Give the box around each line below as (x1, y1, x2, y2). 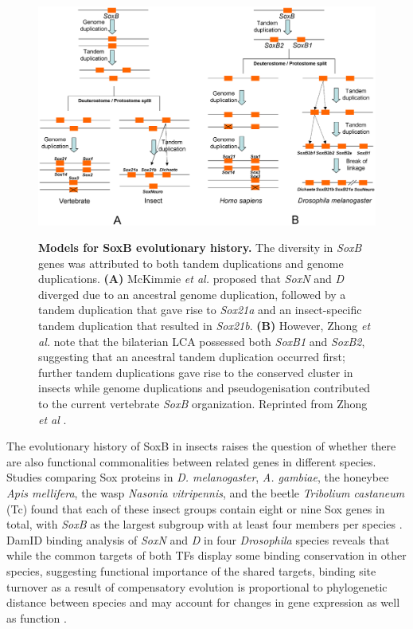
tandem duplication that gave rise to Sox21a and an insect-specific (38, 301, 362, 318)
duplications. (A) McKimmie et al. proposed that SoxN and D (38, 270, 345, 287)
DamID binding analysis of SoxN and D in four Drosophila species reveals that (6, 531, 390, 548)
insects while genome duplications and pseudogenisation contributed (38, 379, 370, 396)
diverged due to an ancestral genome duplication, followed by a (38, 285, 346, 302)
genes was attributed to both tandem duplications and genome (38, 254, 344, 271)
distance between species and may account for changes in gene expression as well (6, 594, 400, 611)
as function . (6, 609, 67, 626)
